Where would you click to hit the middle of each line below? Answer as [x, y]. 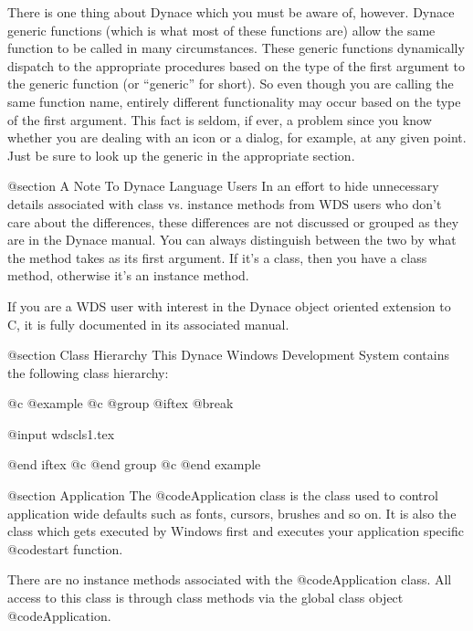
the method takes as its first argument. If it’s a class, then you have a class [217, 257]
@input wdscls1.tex [61, 433]
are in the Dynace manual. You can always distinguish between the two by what [232, 240]
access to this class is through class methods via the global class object [205, 598]
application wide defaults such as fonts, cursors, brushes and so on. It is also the [232, 513]
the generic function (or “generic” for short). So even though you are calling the [231, 84]
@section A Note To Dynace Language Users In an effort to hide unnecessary [223, 186]
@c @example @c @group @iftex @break [121, 403]
